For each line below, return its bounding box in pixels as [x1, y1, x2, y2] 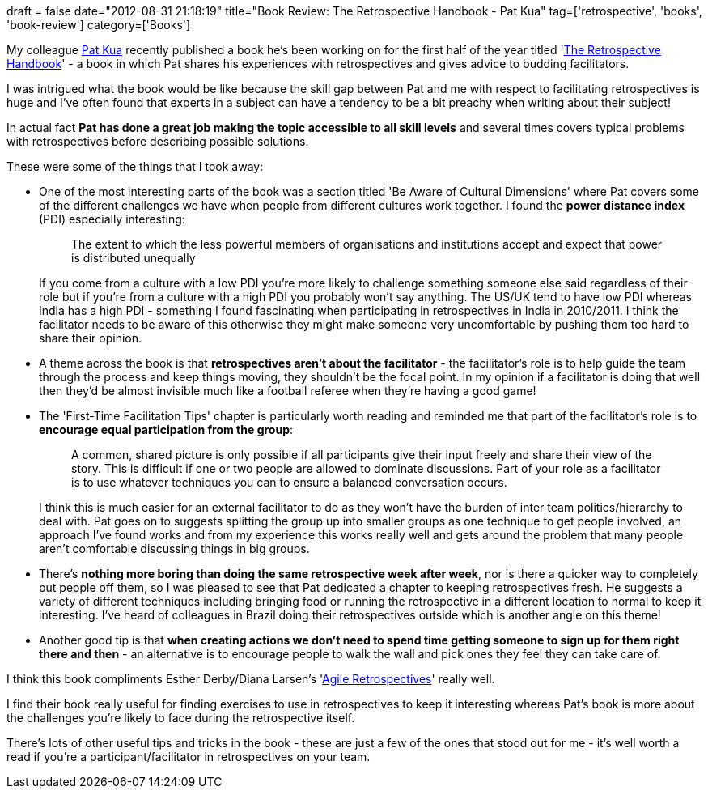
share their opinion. [39, 331, 142, 345]
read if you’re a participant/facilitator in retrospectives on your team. [6, 750, 371, 763]
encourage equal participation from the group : [39, 423, 294, 436]
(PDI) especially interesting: [39, 212, 185, 226]
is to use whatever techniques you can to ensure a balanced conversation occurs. [71, 475, 507, 489]
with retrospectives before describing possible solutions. [6, 134, 309, 148]
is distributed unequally [71, 251, 196, 265]
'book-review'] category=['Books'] [6, 18, 191, 32]
